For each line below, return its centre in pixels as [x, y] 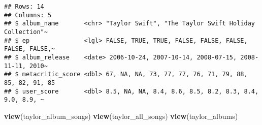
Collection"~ [26, 32]
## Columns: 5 [28, 15]
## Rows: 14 [24, 7]
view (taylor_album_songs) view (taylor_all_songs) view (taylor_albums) [121, 116]
